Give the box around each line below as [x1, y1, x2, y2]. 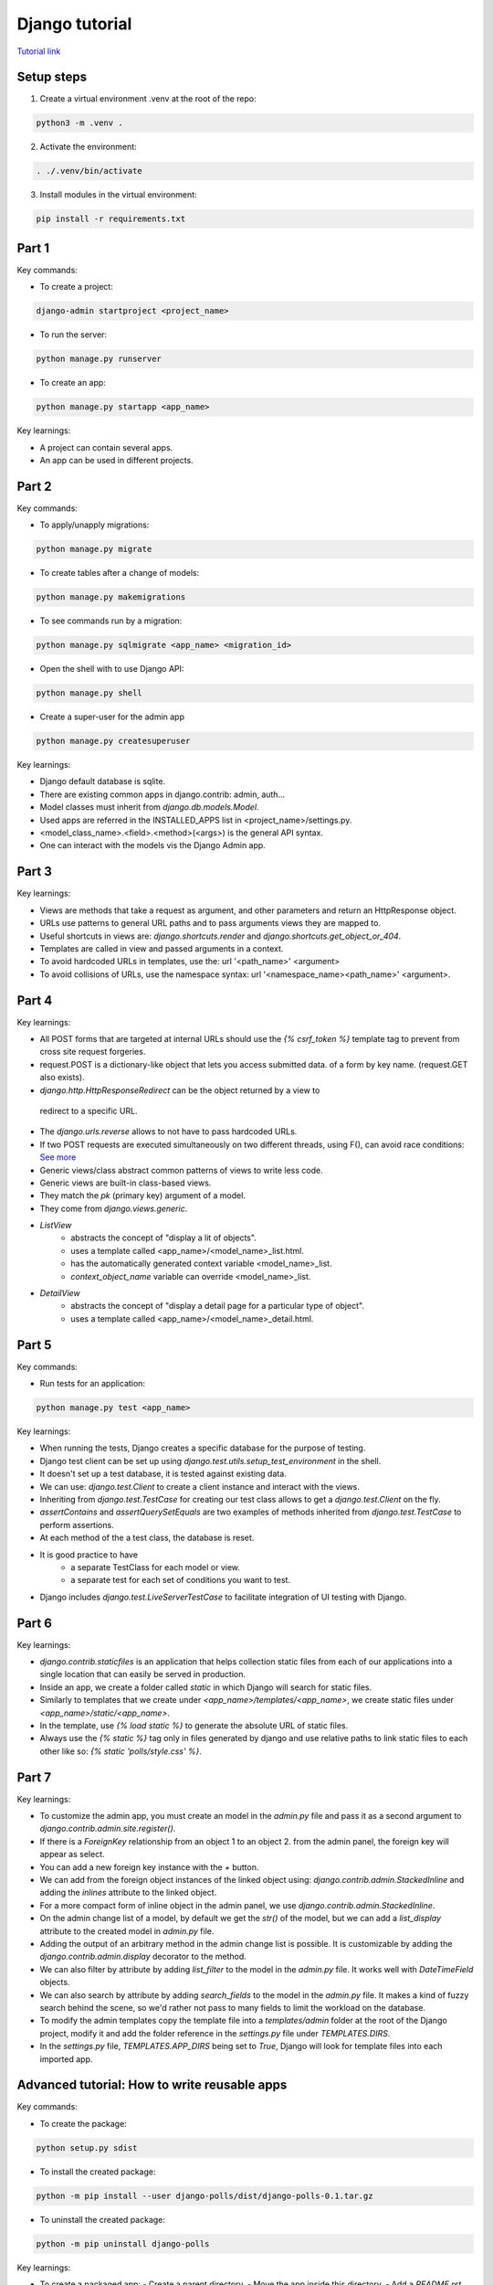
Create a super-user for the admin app [39, 711, 184, 722]
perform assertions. [39, 1519, 114, 1530]
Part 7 [16, 1770, 52, 1785]
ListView [39, 1220, 72, 1231]
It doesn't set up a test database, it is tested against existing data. [39, 1468, 287, 1480]
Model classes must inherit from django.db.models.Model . [39, 802, 259, 813]
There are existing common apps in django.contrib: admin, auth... [39, 789, 286, 800]
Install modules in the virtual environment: [39, 189, 197, 200]
